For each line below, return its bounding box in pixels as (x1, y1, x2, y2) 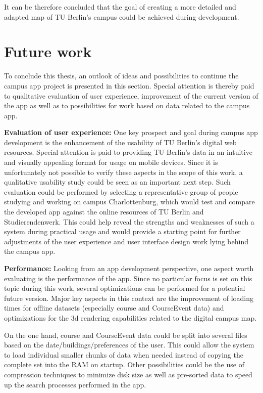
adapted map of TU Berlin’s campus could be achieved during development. (4, 11, 239, 22)
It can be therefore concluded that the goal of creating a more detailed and (4, 2, 236, 12)
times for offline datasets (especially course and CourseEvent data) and (4, 302, 224, 313)
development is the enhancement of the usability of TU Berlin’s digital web (4, 137, 237, 147)
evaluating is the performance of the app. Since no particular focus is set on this (4, 273, 252, 283)
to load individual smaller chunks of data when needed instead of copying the (4, 349, 243, 360)
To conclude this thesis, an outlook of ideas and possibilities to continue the (4, 70, 239, 81)
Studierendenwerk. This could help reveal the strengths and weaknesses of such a (4, 216, 254, 227)
